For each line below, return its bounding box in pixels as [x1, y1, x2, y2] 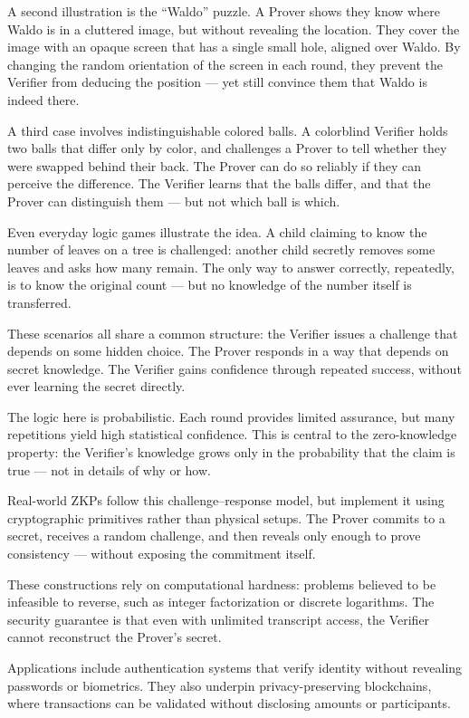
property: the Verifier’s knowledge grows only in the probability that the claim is [7, 443, 455, 462]
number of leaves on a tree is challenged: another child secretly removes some [7, 240, 435, 259]
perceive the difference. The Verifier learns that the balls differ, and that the [7, 174, 431, 193]
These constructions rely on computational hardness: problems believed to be [7, 574, 436, 593]
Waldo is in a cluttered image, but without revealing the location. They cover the [7, 19, 460, 38]
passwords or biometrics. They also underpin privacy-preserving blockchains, [7, 675, 432, 694]
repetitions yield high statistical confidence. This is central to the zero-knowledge [7, 425, 457, 444]
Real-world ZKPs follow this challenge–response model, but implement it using [7, 491, 445, 510]
